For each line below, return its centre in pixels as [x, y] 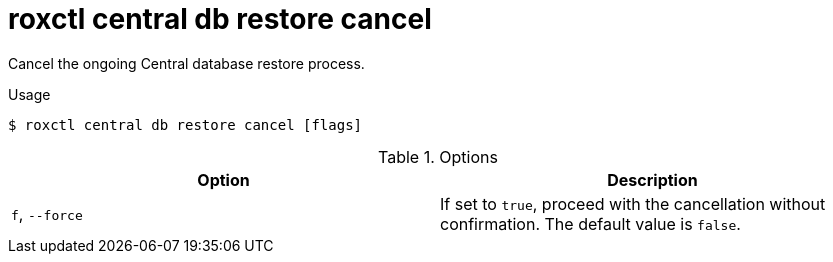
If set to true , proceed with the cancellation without [633, 203]
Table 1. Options [438, 156]
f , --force [47, 213]
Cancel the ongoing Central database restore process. [186, 63]
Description [652, 179]
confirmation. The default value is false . [590, 223]
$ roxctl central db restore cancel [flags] [185, 124]
